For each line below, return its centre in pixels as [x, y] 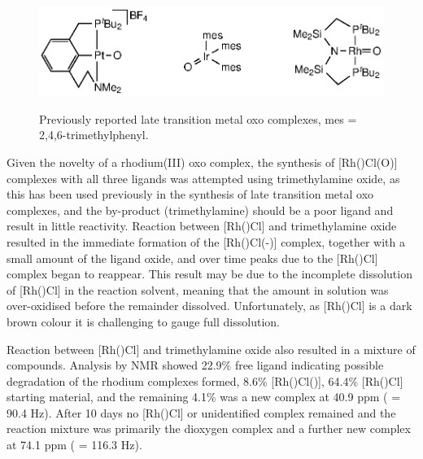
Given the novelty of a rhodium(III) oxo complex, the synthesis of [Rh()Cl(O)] [202, 162]
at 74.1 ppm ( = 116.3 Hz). [74, 445]
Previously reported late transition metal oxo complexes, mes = [198, 118]
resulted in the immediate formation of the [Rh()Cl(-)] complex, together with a [206, 241]
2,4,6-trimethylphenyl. [94, 135]
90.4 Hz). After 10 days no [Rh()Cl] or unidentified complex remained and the [201, 412]
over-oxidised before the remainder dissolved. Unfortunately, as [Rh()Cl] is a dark [209, 306]
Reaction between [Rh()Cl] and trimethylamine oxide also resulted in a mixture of [211, 349]
